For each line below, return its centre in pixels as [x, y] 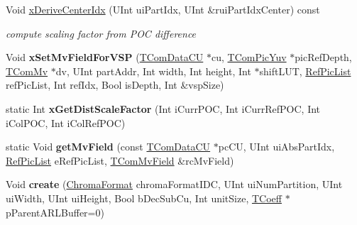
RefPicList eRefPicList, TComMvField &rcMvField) [120, 160]
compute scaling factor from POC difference [101, 33]
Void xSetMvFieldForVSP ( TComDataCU [105, 57]
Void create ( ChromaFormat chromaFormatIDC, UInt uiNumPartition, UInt [174, 184]
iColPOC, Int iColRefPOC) [66, 122]
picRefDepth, [323, 57]
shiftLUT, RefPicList [305, 71]
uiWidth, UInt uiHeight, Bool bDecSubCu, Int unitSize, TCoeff [144, 198]
